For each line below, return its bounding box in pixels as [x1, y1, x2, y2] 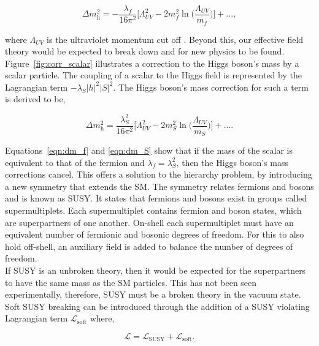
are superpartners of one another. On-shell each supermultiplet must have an [5, 216, 294, 228]
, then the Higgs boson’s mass [176, 156, 288, 168]
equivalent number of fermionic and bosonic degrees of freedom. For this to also [5, 228, 304, 241]
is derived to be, [5, 92, 66, 105]
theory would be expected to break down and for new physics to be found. [5, 45, 285, 58]
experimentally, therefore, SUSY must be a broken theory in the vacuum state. [5, 288, 301, 301]
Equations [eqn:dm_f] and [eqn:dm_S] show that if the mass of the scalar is [5, 144, 293, 157]
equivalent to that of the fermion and [5, 156, 145, 168]
